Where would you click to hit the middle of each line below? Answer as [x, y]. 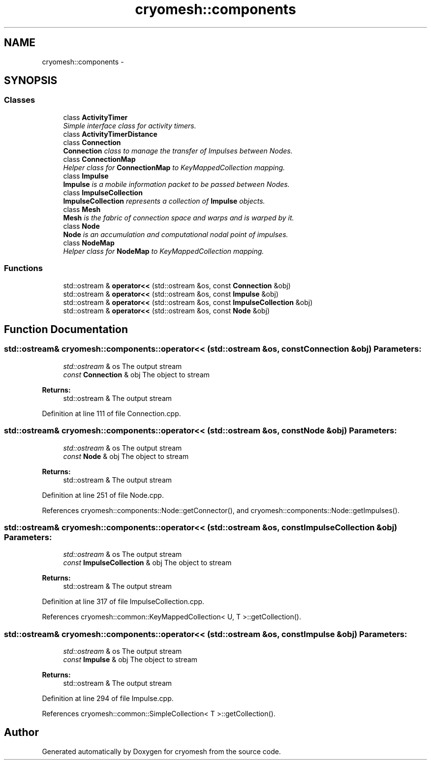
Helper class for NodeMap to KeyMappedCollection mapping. [164, 251]
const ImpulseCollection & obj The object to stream [147, 563]
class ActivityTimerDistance [110, 134]
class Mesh [82, 209]
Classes [20, 100]
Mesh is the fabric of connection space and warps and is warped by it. [179, 217]
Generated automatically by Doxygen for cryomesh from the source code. [161, 751]
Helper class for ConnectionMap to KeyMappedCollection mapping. [174, 167]
